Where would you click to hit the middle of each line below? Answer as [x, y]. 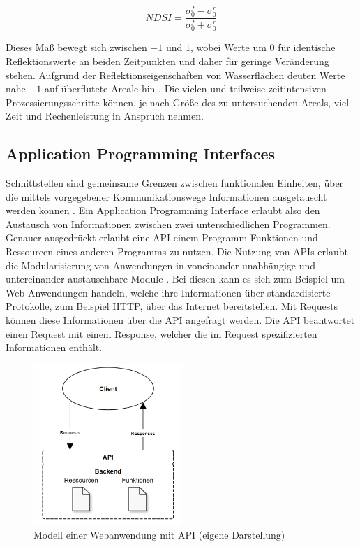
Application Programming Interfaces [141, 154]
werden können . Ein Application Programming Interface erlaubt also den [163, 210]
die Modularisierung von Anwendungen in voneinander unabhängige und [161, 265]
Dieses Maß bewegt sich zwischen [76, 47]
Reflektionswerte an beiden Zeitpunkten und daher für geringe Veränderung [167, 61]
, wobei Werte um [228, 47]
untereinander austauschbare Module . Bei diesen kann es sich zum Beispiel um [175, 279]
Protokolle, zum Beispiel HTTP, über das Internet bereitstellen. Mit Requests [172, 306]
